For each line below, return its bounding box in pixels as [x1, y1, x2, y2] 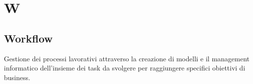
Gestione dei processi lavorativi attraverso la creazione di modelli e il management [4, 53, 250, 63]
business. [4, 72, 30, 82]
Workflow [4, 30, 53, 45]
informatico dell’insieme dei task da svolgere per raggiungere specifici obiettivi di [4, 63, 245, 73]
